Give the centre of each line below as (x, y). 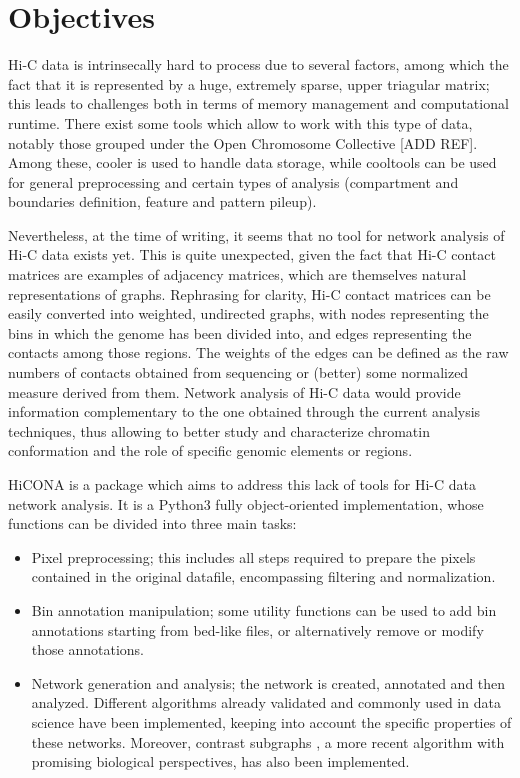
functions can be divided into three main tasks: (152, 523)
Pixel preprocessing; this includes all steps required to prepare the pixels (253, 556)
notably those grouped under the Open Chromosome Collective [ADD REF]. (243, 142)
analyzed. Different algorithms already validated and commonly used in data (266, 702)
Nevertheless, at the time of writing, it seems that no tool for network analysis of (256, 234)
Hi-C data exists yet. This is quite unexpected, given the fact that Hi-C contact (252, 254)
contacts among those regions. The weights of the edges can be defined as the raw (258, 352)
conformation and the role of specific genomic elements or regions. (210, 450)
